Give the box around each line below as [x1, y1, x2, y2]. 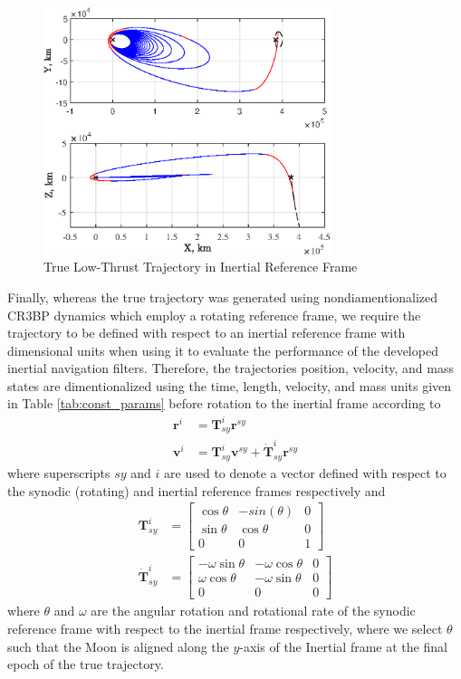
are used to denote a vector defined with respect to [164, 463, 447, 482]
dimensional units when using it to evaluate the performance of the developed [7, 340, 438, 359]
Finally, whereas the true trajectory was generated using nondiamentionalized [7, 287, 438, 306]
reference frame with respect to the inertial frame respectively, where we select [7, 618, 443, 637]
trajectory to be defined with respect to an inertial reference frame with [7, 323, 406, 342]
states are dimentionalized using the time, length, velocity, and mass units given [7, 376, 452, 395]
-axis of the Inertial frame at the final [239, 636, 447, 655]
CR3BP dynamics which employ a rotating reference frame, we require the [7, 305, 421, 324]
